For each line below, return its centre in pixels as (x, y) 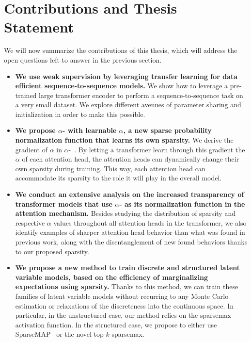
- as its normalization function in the (182, 204)
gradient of (31, 149)
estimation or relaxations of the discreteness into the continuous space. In (124, 305)
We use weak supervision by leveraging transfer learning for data (126, 76)
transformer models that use (64, 204)
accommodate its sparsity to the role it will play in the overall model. (118, 178)
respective (30, 222)
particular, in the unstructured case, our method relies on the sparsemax (123, 315)
